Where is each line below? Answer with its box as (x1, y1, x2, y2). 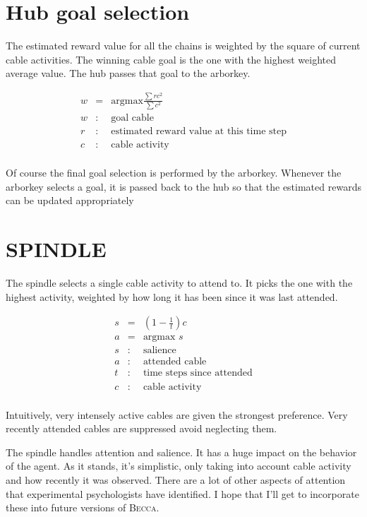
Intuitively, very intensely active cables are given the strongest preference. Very (6, 407, 348, 422)
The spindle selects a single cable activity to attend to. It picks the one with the (6, 275, 353, 290)
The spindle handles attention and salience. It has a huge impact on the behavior (6, 444, 357, 459)
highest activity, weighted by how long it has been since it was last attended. (6, 289, 338, 304)
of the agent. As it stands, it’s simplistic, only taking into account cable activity (6, 458, 351, 473)
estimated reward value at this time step (111, 126, 287, 137)
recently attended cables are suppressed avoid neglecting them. (6, 421, 277, 436)
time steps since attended (143, 368, 253, 379)
